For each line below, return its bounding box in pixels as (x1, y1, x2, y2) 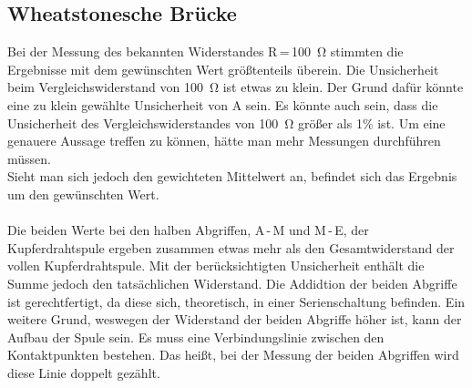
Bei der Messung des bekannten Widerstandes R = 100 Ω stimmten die (7, 42, 404, 61)
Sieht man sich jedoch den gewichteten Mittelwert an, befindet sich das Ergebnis (7, 167, 457, 186)
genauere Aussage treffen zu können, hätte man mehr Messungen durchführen (7, 131, 441, 150)
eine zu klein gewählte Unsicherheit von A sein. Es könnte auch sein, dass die (7, 95, 438, 114)
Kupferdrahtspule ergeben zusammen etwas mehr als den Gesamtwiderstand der (7, 238, 455, 257)
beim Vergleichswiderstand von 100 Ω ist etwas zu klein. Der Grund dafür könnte (7, 77, 464, 97)
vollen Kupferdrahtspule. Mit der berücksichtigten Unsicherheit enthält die (7, 256, 425, 275)
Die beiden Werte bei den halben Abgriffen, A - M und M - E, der (7, 220, 369, 240)
